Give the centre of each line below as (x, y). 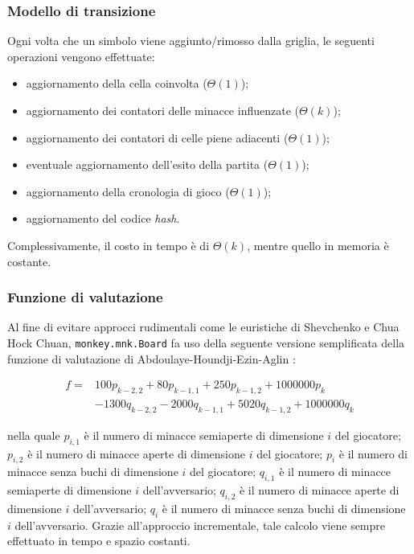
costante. (29, 261)
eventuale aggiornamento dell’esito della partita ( (147, 164)
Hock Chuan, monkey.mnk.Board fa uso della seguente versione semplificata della (206, 342)
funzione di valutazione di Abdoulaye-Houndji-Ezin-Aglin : (152, 358)
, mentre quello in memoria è (318, 245)
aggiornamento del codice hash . (103, 218)
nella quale (34, 435)
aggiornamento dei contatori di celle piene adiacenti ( (157, 137)
